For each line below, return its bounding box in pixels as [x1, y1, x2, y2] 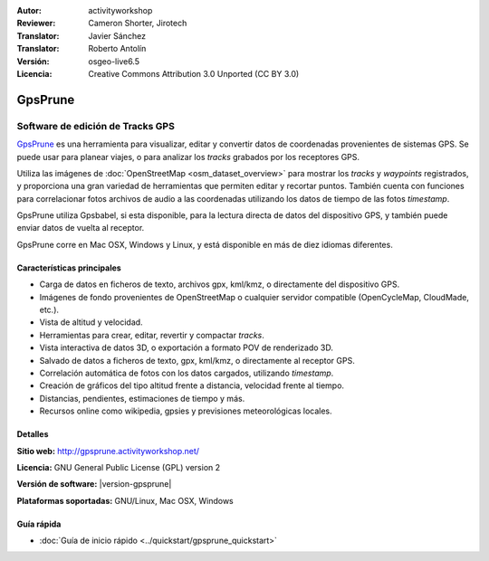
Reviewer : [16, 18, 56, 29]
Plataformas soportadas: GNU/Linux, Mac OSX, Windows [16, 495, 235, 506]
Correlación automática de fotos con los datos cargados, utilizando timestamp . [39, 367, 334, 378]
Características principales [16, 262, 121, 273]
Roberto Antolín [88, 43, 147, 54]
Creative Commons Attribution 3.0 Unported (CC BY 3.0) [88, 68, 300, 79]
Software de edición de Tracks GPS [16, 119, 176, 132]
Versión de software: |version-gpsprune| [16, 479, 172, 490]
